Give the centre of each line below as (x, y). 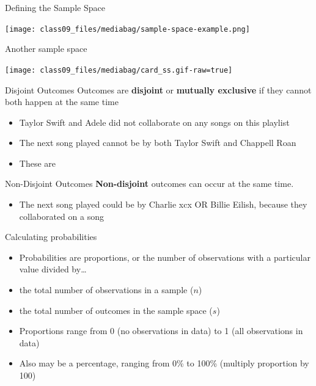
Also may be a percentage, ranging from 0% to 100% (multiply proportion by (164, 363)
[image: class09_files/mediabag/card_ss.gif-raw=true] (119, 70)
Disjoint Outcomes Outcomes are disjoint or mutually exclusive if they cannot (158, 89)
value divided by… (53, 269)
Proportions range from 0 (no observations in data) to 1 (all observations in (161, 331)
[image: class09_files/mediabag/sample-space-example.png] (127, 29)
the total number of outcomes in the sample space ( (116, 310)
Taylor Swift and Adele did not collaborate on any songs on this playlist (154, 122)
